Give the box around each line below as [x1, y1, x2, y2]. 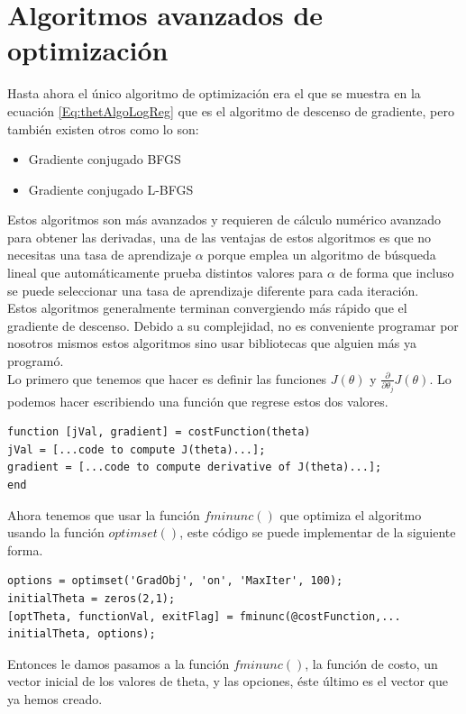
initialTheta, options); [7, 627, 156, 641]
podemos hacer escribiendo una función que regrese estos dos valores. [7, 391, 388, 410]
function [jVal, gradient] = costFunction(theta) [7, 426, 311, 439]
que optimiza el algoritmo [279, 505, 422, 524]
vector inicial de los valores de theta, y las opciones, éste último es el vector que [7, 672, 448, 691]
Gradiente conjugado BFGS [28, 150, 181, 169]
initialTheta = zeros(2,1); [7, 591, 176, 605]
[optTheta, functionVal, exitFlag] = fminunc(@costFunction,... [7, 609, 401, 623]
